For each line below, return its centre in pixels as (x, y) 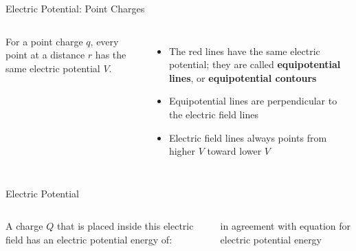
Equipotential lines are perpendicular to (253, 101)
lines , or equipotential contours (243, 77)
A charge (24, 226)
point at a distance (45, 55)
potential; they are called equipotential (255, 64)
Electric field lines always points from (248, 137)
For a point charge (44, 41)
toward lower (234, 151)
